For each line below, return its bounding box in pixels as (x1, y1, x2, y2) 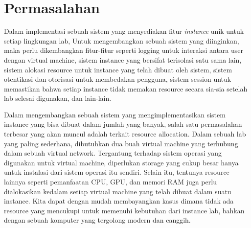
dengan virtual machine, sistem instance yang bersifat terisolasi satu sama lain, (4, 54, 242, 65)
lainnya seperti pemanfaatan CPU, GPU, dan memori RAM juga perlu (4, 177, 217, 187)
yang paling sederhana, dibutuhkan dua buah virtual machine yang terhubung (4, 138, 238, 148)
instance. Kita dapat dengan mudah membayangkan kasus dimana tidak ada (4, 196, 234, 206)
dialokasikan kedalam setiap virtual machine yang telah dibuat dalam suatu (4, 186, 231, 196)
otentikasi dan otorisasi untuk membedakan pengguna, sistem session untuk (4, 74, 231, 84)
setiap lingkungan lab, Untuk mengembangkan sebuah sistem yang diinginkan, (4, 35, 239, 46)
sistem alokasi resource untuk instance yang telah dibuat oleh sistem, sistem (4, 64, 232, 74)
